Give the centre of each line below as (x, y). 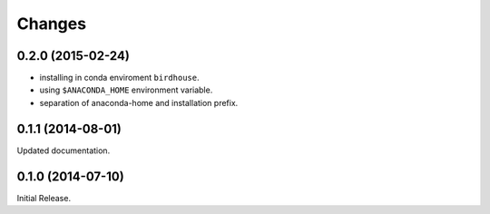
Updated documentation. (64, 151)
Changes (51, 24)
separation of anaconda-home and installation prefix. (139, 102)
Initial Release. (44, 198)
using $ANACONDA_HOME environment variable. (126, 90)
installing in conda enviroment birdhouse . (119, 78)
